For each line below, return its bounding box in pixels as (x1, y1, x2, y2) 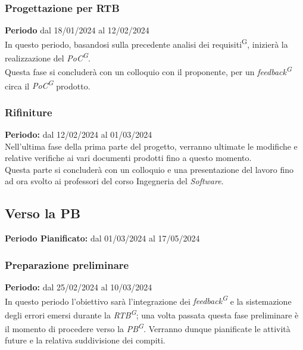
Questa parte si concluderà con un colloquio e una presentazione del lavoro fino (5, 163, 293, 175)
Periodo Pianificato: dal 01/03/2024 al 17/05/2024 (5, 232, 200, 244)
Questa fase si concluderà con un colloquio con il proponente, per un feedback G (5, 64, 292, 78)
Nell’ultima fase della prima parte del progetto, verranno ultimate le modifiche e (5, 140, 298, 152)
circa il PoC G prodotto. (5, 78, 90, 92)
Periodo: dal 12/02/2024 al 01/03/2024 (5, 128, 152, 141)
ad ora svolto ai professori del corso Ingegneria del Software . (5, 175, 224, 187)
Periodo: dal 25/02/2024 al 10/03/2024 (5, 281, 152, 293)
